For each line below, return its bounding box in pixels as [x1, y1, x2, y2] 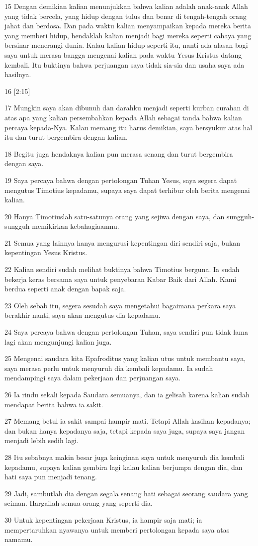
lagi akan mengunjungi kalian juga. [4, 336, 112, 347]
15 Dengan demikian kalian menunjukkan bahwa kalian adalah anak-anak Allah [4, 1, 248, 11]
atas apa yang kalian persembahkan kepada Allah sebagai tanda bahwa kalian [4, 112, 242, 122]
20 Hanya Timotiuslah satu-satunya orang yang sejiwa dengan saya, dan [4, 211, 225, 221]
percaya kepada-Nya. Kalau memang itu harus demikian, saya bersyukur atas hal [4, 122, 253, 132]
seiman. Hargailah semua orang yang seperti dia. [4, 498, 153, 508]
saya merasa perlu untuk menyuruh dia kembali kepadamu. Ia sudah [4, 363, 213, 373]
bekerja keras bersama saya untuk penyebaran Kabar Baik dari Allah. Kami [4, 273, 237, 284]
